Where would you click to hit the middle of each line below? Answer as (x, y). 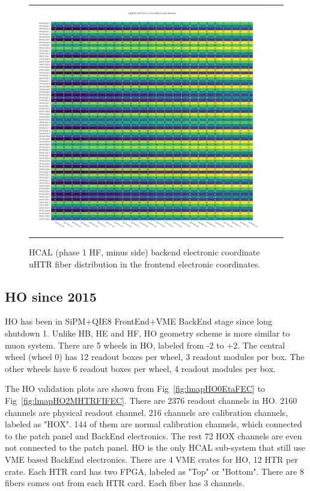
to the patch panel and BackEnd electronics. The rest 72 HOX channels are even (153, 435)
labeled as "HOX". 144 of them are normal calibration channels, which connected (153, 424)
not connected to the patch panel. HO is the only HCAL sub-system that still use (155, 447)
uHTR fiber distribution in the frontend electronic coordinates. (145, 264)
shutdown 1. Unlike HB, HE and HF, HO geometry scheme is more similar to (147, 333)
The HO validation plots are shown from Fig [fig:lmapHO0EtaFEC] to (135, 389)
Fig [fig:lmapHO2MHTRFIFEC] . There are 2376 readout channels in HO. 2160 (151, 400)
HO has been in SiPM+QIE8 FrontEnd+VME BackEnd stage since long (139, 321)
